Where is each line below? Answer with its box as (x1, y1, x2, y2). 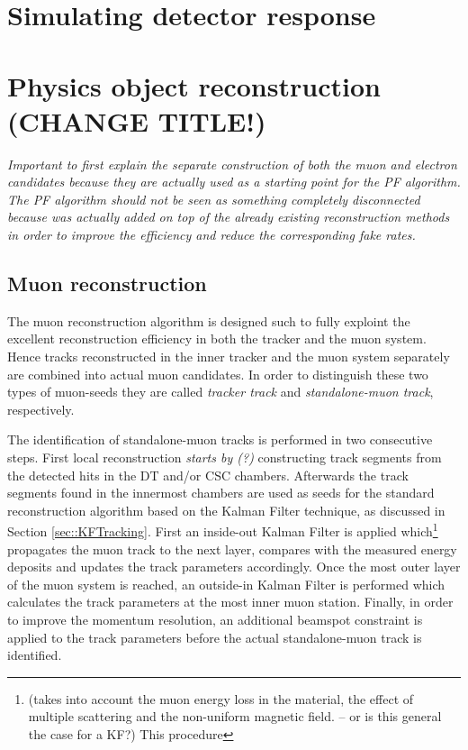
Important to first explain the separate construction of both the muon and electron (7, 154, 457, 173)
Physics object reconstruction (7, 67, 381, 104)
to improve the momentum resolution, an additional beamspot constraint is (7, 610, 423, 629)
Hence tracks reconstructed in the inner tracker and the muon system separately (7, 347, 450, 366)
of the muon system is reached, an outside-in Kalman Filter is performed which (7, 574, 445, 593)
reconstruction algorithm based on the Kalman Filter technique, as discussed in (7, 500, 445, 519)
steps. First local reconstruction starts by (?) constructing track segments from (7, 448, 442, 467)
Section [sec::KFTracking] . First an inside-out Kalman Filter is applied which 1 (7, 519, 438, 541)
